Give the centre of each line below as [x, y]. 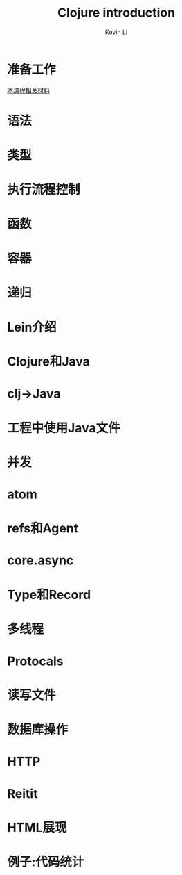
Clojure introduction [116, 13]
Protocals [35, 661]
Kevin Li [116, 32]
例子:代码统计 [46, 862]
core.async [40, 561]
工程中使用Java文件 [64, 428]
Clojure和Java [48, 362]
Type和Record [49, 595]
